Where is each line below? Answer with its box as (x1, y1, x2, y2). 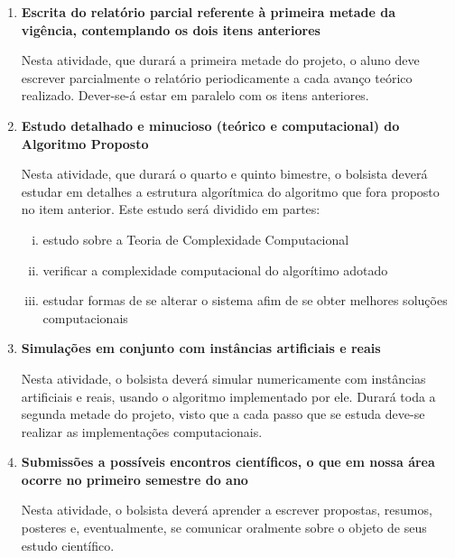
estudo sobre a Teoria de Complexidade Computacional (42, 229, 349, 248)
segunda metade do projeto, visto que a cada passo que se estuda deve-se (21, 405, 425, 423)
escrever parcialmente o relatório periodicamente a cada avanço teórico (21, 68, 413, 87)
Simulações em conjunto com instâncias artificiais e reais (21, 339, 381, 358)
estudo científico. (21, 535, 115, 554)
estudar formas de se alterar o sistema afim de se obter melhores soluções (42, 291, 448, 310)
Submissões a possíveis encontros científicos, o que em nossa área (21, 452, 435, 471)
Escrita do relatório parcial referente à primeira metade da (21, 3, 396, 21)
